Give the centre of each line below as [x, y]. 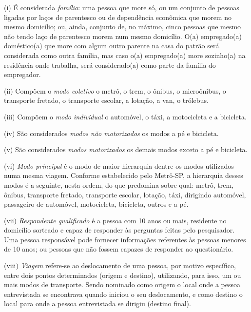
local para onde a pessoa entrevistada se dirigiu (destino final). [97, 303]
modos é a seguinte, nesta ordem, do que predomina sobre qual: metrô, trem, [119, 185]
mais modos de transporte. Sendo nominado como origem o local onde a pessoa [122, 284]
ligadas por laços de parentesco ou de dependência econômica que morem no [118, 17]
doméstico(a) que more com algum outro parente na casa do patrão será [112, 46]
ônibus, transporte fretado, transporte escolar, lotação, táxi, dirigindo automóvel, [125, 194]
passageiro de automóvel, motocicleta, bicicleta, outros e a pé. [96, 204]
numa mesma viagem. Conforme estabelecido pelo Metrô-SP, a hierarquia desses [124, 175]
